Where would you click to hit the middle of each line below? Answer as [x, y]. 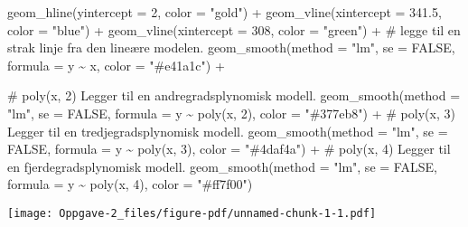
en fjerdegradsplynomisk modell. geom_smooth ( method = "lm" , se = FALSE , [222, 166]
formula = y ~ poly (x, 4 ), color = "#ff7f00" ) [130, 184]
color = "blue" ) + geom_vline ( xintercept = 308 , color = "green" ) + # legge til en [234, 29]
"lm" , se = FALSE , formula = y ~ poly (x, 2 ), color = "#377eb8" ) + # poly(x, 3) [231, 113]
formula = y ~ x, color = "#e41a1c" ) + [116, 65]
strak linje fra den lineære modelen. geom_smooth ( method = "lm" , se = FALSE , [231, 47]
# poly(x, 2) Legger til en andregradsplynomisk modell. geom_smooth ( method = [234, 95]
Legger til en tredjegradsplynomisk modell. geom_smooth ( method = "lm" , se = [228, 131]
